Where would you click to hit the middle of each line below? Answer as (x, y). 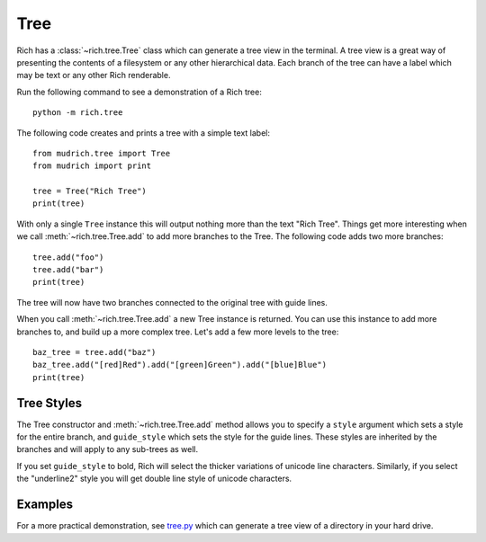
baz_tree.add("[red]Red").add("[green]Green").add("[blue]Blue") (180, 365)
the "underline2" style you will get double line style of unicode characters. (154, 479)
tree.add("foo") (68, 257)
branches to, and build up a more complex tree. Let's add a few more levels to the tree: (178, 332)
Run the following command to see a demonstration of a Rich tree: (139, 92)
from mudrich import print (92, 166)
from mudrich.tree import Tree (102, 153)
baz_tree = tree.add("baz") (94, 352)
